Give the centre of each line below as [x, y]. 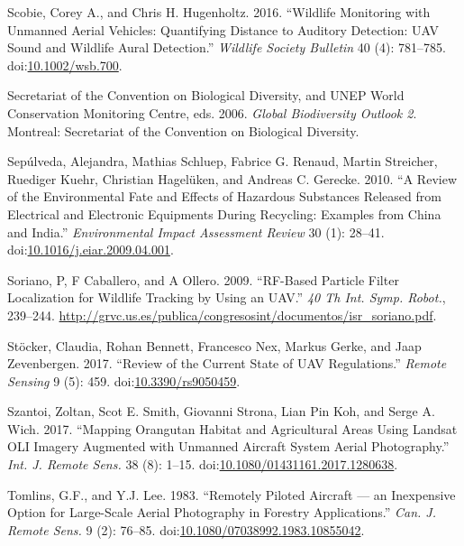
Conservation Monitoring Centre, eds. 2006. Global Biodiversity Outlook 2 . [212, 112]
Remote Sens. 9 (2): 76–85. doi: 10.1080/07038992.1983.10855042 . [186, 529]
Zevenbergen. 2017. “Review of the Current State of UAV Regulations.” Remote [227, 363]
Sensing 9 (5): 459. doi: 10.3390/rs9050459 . [124, 380]
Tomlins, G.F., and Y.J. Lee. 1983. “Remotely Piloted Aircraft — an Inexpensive [232, 494]
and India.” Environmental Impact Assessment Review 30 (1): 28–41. [196, 231]
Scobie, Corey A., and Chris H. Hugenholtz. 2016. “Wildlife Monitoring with [219, 12]
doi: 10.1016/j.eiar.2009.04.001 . [91, 250]
